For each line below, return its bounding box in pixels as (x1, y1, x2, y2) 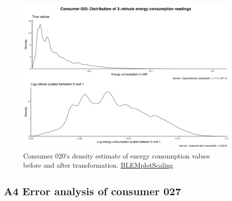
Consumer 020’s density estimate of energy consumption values (23, 150, 210, 160)
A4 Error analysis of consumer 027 (4, 184, 181, 199)
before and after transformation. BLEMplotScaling (23, 160, 174, 170)
